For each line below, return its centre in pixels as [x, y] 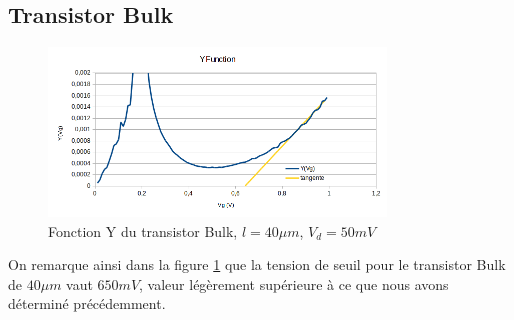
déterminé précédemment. [87, 303]
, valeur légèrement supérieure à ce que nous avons [294, 283]
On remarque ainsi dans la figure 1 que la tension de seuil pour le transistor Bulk [257, 264]
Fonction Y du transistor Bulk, [143, 230]
